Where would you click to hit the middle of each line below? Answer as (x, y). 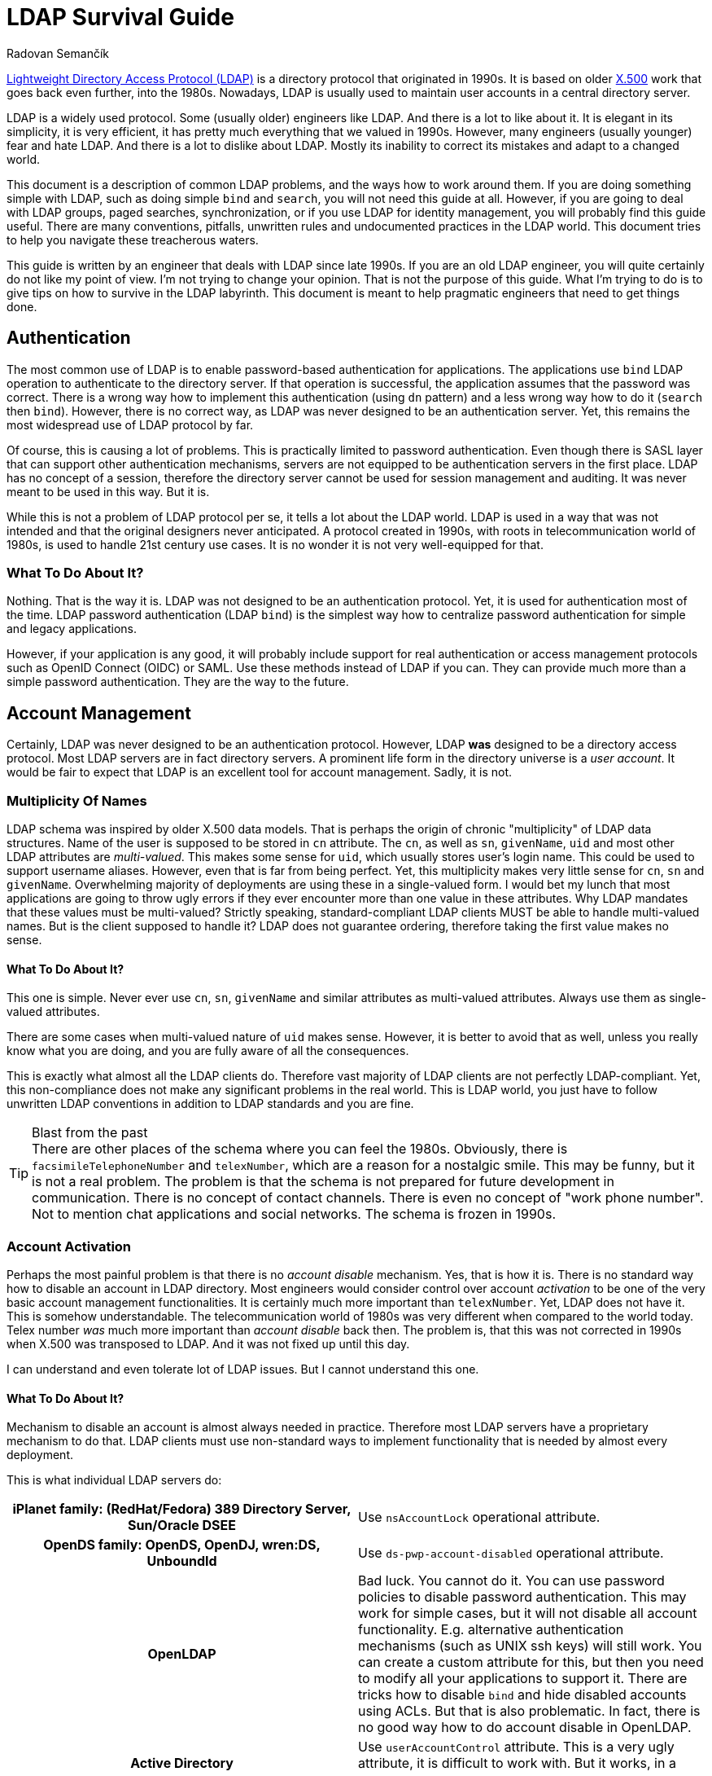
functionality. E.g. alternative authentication (491, 1630)
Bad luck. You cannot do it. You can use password (511, 1581)
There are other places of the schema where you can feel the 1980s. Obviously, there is (300, 1149)
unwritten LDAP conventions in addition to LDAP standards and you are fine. (210, 1104)
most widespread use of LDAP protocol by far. (130, 424)
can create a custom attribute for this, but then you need (531, 1662)
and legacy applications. (72, 629)
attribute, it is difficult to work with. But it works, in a (517, 1763)
